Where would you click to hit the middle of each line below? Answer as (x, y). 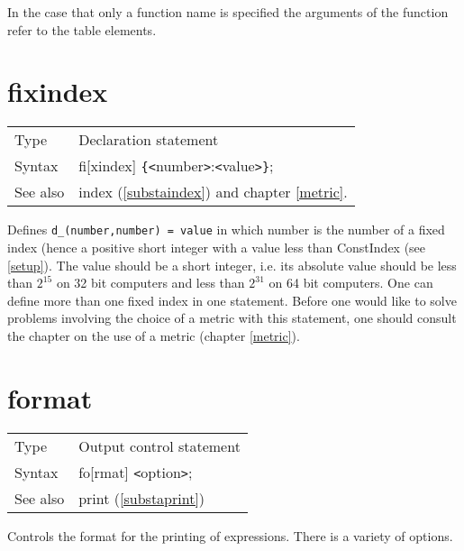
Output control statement (159, 445)
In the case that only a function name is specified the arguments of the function (228, 12)
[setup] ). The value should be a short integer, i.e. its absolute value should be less (232, 265)
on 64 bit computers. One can (351, 283)
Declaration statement (149, 140)
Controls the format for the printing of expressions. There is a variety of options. (230, 535)
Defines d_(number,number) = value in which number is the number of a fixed (226, 230)
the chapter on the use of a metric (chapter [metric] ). (154, 335)
